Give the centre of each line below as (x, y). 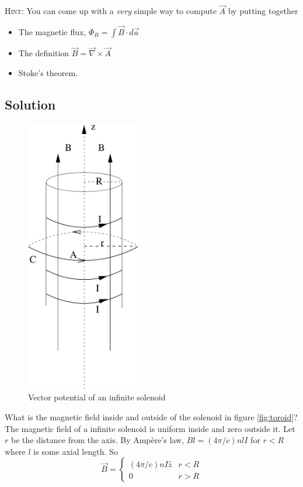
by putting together (263, 11)
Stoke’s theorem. (48, 72)
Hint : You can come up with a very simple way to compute (111, 11)
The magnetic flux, (52, 32)
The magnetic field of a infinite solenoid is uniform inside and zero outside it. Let (150, 428)
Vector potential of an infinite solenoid (97, 397)
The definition (44, 53)
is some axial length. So (76, 451)
